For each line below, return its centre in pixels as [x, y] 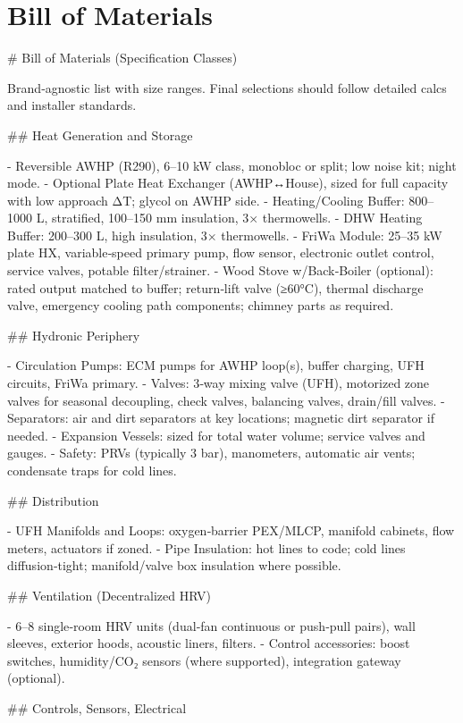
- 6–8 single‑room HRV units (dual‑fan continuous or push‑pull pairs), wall [211, 625]
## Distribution [53, 500]
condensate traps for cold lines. [92, 470]
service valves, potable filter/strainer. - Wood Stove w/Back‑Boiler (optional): [220, 270]
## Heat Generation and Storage [100, 135]
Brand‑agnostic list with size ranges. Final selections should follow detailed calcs [227, 87]
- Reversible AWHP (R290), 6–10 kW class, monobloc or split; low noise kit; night [232, 165]
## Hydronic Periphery [74, 335]
